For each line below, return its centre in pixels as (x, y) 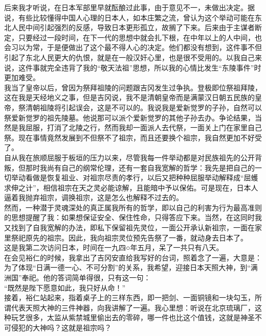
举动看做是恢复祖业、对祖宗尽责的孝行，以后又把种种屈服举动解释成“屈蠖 (135, 177)
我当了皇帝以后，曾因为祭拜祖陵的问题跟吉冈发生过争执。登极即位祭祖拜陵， (133, 87)
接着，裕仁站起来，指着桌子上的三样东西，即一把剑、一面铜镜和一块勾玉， (129, 297)
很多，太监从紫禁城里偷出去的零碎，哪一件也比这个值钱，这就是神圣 (140, 317)
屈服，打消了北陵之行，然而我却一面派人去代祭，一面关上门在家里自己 (143, 127)
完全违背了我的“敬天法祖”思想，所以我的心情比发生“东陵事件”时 (154, 67)
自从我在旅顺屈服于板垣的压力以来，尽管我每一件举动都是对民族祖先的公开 (129, 157)
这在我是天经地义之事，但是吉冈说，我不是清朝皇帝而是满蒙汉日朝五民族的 (129, 97)
